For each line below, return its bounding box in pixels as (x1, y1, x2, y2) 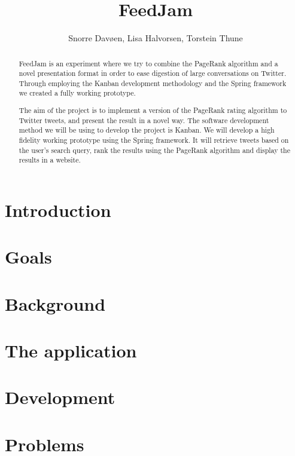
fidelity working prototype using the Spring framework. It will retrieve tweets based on (19, 135, 289, 145)
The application (5, 338, 137, 363)
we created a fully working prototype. (19, 88, 136, 98)
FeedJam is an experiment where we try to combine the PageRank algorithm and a (19, 58, 278, 68)
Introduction (5, 197, 111, 222)
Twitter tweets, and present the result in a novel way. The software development (19, 115, 269, 125)
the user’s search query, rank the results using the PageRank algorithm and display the (19, 145, 290, 155)
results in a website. (19, 155, 81, 165)
